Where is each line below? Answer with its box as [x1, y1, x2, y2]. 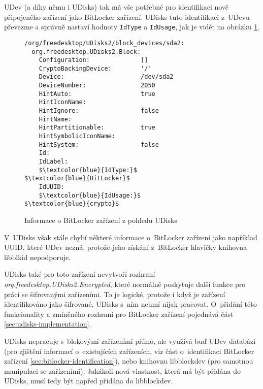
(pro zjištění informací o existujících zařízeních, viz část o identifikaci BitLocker [4, 345, 254, 356]
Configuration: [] [39, 56, 148, 64]
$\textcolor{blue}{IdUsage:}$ [39, 191, 141, 199]
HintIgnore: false [39, 107, 159, 115]
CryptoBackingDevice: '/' [39, 64, 152, 72]
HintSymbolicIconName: [39, 133, 115, 140]
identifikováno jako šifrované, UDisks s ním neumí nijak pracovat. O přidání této [4, 299, 257, 309]
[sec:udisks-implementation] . [4, 318, 91, 329]
